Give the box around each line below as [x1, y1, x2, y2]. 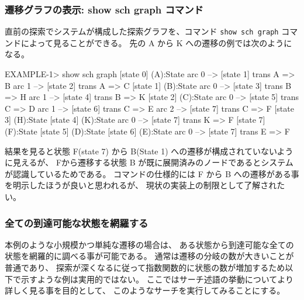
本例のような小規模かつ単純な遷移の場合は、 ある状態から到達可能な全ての [5, 238, 294, 250]
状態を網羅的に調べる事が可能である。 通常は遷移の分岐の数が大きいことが [5, 250, 294, 262]
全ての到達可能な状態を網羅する [5, 215, 148, 230]
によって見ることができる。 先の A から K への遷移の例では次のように [20, 36, 292, 49]
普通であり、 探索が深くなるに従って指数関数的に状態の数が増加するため [5, 261, 285, 273]
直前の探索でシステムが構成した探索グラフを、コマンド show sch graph [5, 25, 279, 37]
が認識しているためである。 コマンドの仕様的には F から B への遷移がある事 [5, 167, 299, 180]
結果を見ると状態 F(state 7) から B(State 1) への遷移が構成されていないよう [5, 144, 293, 157]
